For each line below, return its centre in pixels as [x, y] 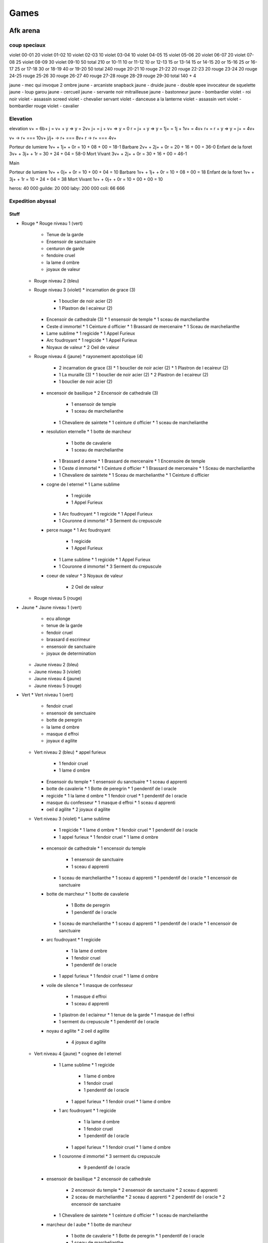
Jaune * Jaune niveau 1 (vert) [52, 607]
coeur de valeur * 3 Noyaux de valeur [85, 576]
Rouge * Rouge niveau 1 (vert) [52, 223]
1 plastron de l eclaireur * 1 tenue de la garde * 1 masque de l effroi [127, 1015]
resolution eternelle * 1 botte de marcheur [89, 432]
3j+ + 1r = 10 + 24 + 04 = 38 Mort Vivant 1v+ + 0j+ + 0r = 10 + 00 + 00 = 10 [86, 179]
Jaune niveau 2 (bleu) [56, 665]
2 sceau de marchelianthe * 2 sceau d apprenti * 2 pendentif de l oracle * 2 [148, 1197]
